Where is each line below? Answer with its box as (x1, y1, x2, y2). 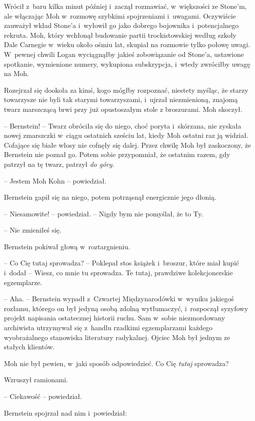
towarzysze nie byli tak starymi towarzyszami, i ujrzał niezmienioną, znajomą (4, 94, 238, 105)
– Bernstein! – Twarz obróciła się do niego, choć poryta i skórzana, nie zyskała (4, 120, 241, 131)
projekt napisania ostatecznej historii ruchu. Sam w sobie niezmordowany (4, 313, 225, 323)
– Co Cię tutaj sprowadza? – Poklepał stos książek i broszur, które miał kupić (4, 258, 239, 268)
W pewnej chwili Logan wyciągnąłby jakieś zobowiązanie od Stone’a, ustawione (4, 49, 244, 59)
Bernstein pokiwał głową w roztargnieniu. (4, 241, 130, 251)
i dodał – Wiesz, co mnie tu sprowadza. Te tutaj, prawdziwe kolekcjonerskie (4, 267, 233, 278)
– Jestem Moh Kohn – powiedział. (4, 175, 106, 185)
